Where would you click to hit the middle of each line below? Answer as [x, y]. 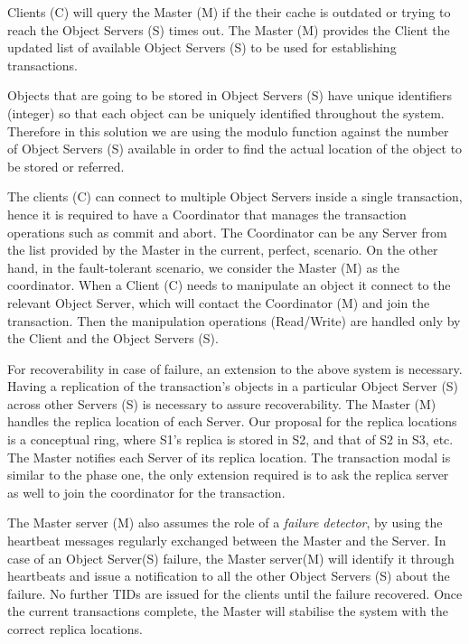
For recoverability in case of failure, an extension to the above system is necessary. [235, 368]
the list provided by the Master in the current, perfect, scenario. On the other [223, 250]
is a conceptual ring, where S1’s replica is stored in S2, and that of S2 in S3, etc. [230, 439]
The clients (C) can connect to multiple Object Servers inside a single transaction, [235, 196]
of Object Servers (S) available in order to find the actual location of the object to [235, 149]
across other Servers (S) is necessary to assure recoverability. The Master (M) [222, 403]
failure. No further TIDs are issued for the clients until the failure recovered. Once [235, 593]
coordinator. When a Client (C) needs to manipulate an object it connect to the [229, 285]
